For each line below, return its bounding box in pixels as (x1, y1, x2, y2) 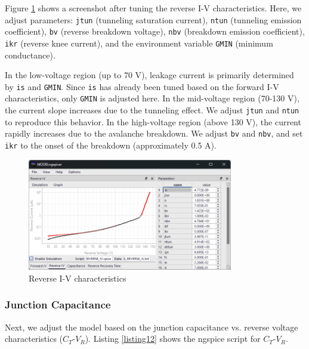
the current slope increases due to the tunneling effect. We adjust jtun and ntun (5, 104, 299, 116)
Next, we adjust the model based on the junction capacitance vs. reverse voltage (5, 320, 298, 333)
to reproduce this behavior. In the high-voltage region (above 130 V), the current (5, 115, 301, 128)
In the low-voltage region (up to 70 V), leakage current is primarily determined (5, 69, 294, 81)
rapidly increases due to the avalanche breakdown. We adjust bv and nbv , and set (5, 127, 303, 140)
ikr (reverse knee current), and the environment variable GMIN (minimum (5, 36, 273, 49)
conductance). (5, 48, 55, 61)
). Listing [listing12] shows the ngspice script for (85, 332, 261, 345)
